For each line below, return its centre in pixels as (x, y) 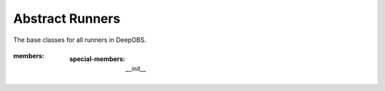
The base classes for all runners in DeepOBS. (80, 40)
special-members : (97, 59)
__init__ (136, 69)
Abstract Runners (67, 18)
